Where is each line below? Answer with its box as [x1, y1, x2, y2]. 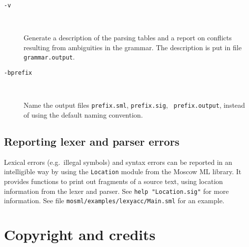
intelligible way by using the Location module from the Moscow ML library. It [4, 166, 242, 177]
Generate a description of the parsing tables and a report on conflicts [24, 32, 232, 43]
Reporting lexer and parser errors [4, 133, 180, 149]
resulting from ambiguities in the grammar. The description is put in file [24, 42, 242, 52]
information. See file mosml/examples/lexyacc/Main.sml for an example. [4, 195, 224, 206]
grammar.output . [24, 52, 75, 62]
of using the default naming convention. [24, 110, 143, 120]
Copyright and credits [4, 224, 156, 245]
